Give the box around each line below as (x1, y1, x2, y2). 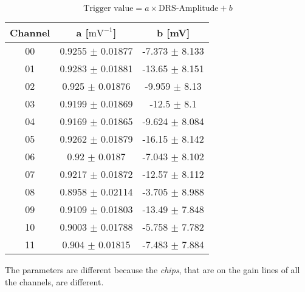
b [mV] (157, 25, 190, 39)
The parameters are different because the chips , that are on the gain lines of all (5, 263, 300, 276)
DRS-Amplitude (159, 4, 219, 13)
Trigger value (83, 4, 134, 13)
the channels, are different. (5, 275, 104, 288)
